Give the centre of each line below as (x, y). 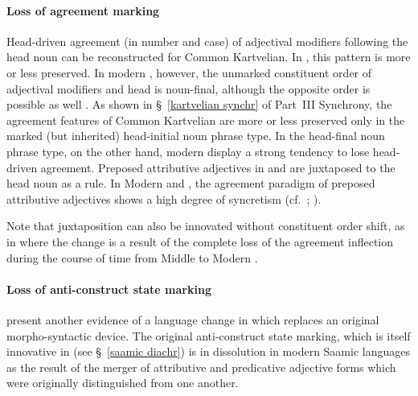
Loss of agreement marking (83, 10)
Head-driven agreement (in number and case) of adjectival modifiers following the (207, 41)
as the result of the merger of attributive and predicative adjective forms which (201, 367)
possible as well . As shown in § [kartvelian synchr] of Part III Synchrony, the (199, 104)
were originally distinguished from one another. (123, 383)
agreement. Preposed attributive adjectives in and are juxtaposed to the (218, 167)
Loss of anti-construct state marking (109, 289)
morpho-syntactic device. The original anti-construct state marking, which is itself (209, 335)
